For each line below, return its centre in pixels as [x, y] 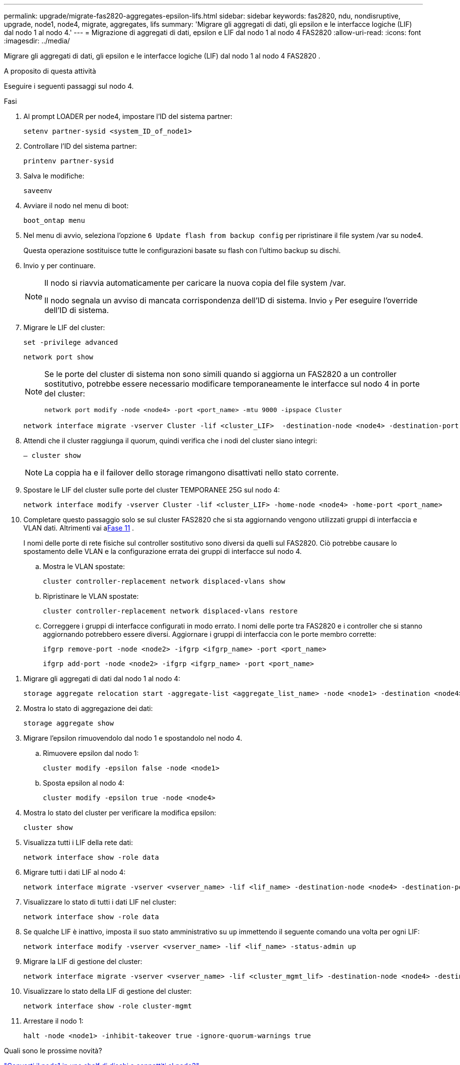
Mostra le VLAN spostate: [84, 566]
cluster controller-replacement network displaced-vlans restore [170, 611]
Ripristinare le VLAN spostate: [91, 596]
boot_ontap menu [54, 220]
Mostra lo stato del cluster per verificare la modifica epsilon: [120, 813]
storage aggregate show [69, 723]
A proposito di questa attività [50, 71]
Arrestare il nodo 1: [54, 1021]
